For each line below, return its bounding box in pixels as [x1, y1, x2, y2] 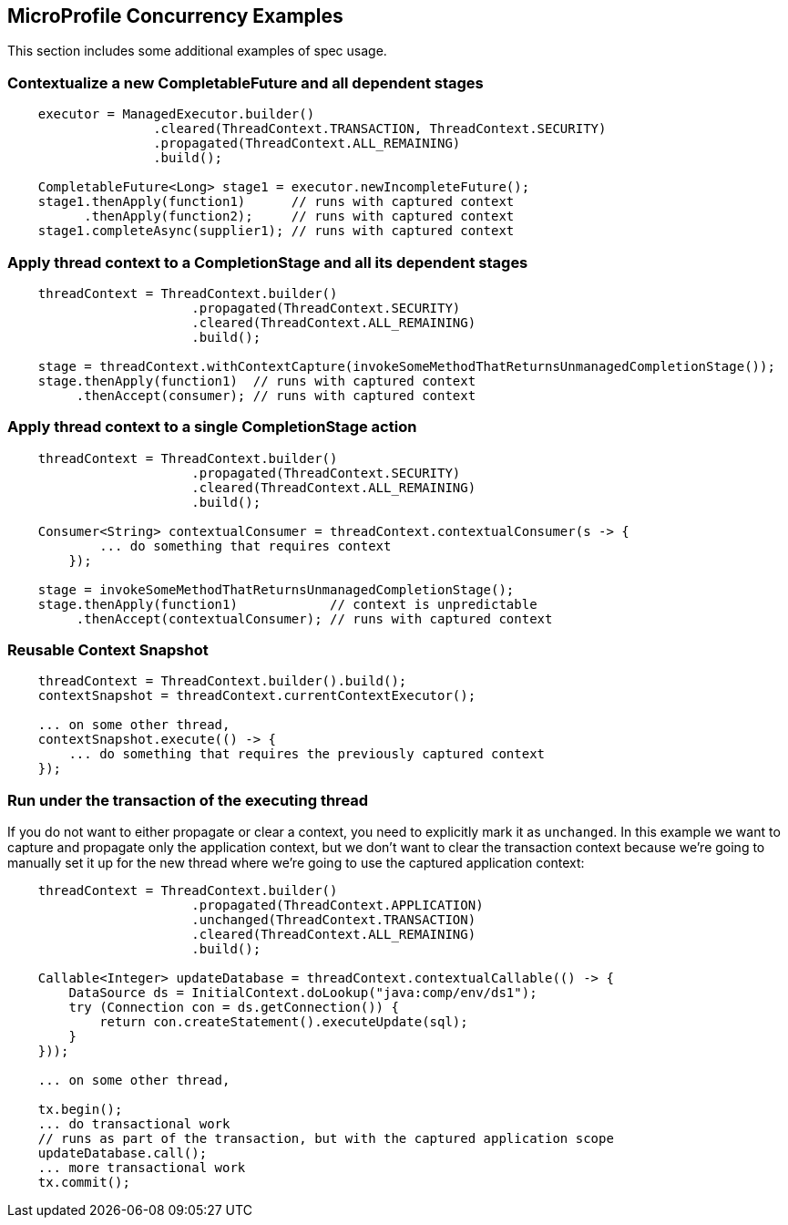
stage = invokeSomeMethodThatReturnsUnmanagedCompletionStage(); [37, 582, 515, 597]
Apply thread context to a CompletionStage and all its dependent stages [7, 252, 528, 272]
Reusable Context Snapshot [7, 641, 209, 660]
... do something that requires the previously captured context [68, 746, 546, 762]
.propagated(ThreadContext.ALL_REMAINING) [153, 136, 461, 151]
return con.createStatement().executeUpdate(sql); [99, 1014, 468, 1030]
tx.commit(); [37, 1175, 130, 1190]
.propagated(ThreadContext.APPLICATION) [191, 898, 484, 913]
